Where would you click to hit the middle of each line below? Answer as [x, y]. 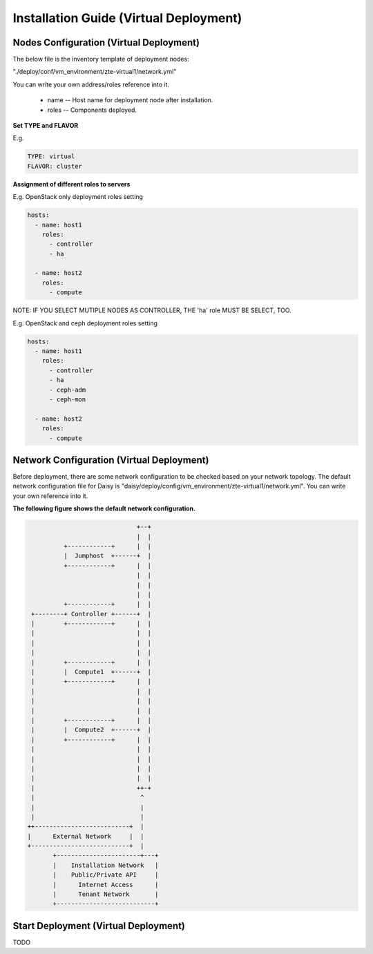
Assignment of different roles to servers [71, 184]
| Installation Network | [106, 865]
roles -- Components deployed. [92, 110]
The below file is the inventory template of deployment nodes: [101, 59]
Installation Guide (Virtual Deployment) [127, 18]
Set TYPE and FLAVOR [46, 126]
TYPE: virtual [51, 156]
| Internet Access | [106, 885]
